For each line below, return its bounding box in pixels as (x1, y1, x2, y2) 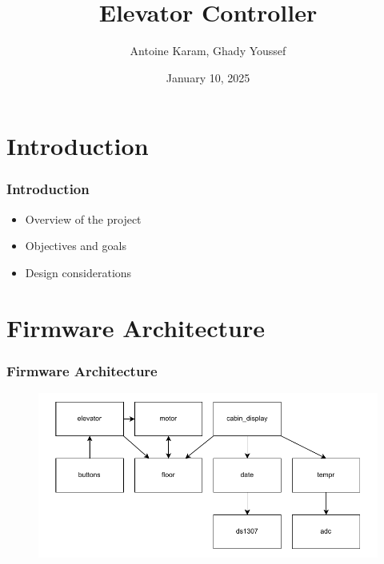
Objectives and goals (25, 237, 126, 254)
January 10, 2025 (166, 69, 250, 85)
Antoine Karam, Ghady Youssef (130, 42, 286, 59)
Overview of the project (25, 210, 142, 227)
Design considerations (25, 264, 132, 280)
